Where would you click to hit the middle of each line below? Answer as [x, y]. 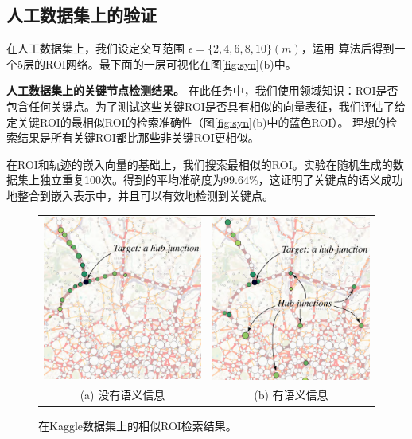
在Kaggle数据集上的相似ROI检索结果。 [138, 425]
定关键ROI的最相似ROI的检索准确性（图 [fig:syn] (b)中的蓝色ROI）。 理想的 [196, 122]
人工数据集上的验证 [82, 15]
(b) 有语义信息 [291, 395]
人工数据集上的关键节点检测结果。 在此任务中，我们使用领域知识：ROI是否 [202, 90]
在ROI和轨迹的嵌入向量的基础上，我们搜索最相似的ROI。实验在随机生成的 [200, 164]
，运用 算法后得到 [348, 48]
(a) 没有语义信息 [122, 395]
